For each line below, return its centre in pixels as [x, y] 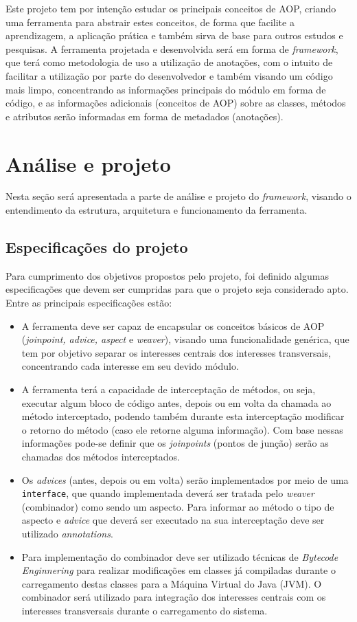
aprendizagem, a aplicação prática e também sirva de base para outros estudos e [174, 35]
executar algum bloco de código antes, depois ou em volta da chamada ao [176, 402]
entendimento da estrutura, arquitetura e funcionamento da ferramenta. [157, 210]
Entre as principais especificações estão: [89, 303]
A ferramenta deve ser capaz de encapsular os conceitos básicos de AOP [173, 325]
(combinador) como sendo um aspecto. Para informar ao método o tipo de [178, 506]
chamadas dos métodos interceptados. [101, 456]
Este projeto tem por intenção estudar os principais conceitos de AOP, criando [171, 8]
